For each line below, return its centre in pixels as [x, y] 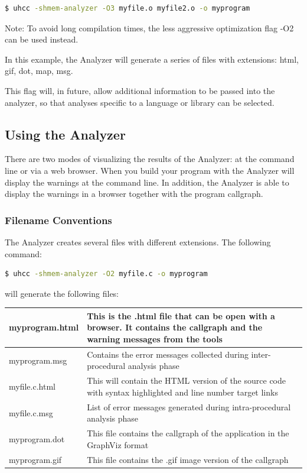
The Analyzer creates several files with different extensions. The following [138, 242]
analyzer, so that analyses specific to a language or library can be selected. [140, 102]
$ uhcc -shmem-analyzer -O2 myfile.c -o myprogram [106, 274]
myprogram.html [44, 327]
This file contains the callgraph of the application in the [188, 433]
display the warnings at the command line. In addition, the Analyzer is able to [147, 182]
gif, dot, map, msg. [39, 71]
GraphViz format [118, 444]
